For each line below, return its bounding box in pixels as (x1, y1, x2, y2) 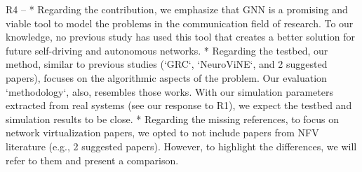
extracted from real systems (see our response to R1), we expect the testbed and (6, 98, 352, 113)
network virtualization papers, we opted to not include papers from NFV (6, 125, 319, 140)
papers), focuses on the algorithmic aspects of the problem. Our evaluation (6, 70, 327, 85)
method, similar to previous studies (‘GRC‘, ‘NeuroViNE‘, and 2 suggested (6, 57, 328, 71)
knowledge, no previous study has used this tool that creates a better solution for (6, 29, 356, 44)
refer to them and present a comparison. (6, 152, 179, 167)
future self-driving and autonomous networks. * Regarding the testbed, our (6, 43, 328, 57)
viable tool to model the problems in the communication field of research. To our (6, 15, 354, 30)
